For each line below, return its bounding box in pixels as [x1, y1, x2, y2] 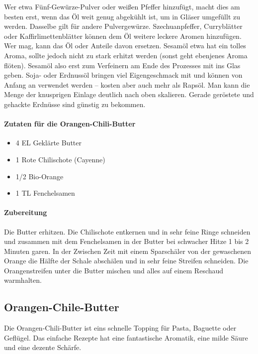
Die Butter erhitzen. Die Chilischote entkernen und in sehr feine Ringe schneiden [4, 226, 251, 236]
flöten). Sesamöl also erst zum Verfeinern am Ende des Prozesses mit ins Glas [4, 60, 241, 70]
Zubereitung [4, 207, 47, 218]
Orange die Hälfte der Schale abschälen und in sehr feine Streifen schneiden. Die [4, 255, 249, 266]
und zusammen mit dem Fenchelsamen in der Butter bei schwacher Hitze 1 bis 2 [4, 236, 249, 246]
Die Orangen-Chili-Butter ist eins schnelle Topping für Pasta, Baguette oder [4, 323, 237, 333]
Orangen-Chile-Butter [4, 299, 119, 315]
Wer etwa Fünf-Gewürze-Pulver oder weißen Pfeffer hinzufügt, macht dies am [4, 1, 240, 11]
